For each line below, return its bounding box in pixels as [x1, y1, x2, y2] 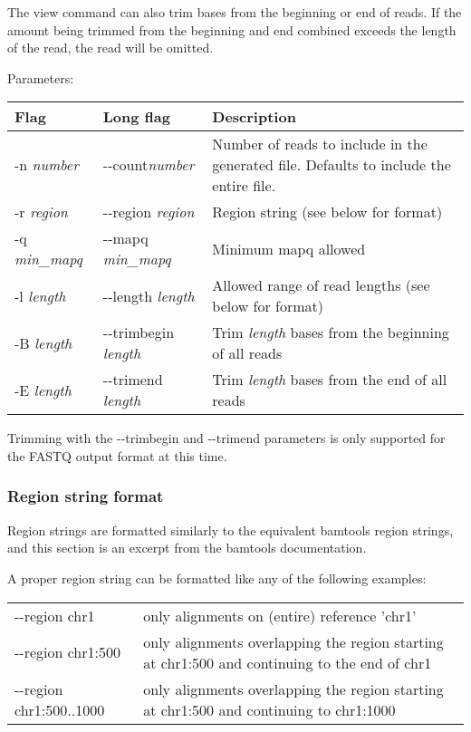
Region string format [7, 485, 164, 507]
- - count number [102, 154, 195, 176]
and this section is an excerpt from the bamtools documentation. [7, 538, 367, 557]
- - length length [102, 284, 195, 306]
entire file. [212, 175, 276, 197]
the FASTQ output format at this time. [7, 446, 227, 465]
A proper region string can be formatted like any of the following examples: [7, 568, 427, 587]
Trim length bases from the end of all [212, 369, 447, 390]
